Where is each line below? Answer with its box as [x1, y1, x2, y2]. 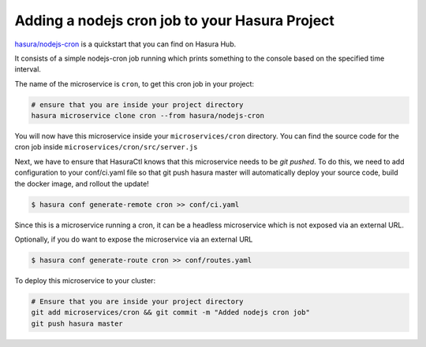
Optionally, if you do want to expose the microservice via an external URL [14, 234, 253, 244]
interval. [14, 65, 41, 74]
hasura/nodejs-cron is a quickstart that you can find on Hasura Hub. [14, 39, 237, 49]
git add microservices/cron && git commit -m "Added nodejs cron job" [31, 308, 311, 317]
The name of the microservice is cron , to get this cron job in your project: [14, 79, 255, 88]
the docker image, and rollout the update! [14, 179, 149, 188]
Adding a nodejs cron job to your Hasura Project [14, 12, 335, 29]
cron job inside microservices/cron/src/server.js [14, 142, 198, 152]
